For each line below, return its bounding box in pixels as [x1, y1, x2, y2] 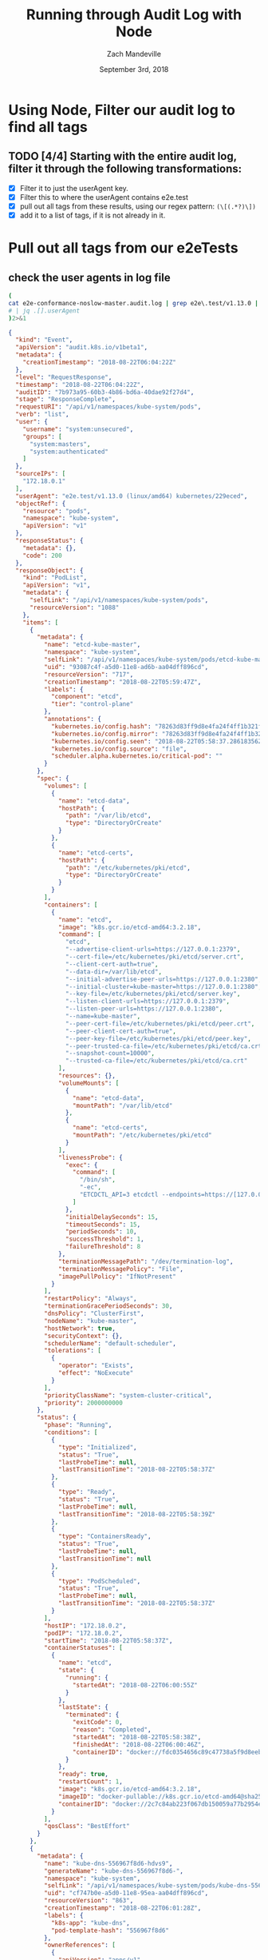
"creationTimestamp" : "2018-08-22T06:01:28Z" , [43, 1904, 202, 1912]
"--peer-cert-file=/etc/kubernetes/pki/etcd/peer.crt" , [65, 1019, 255, 1028]
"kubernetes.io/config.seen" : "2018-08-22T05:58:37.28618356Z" [50, 737, 266, 745]
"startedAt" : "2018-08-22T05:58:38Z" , [72, 1733, 202, 1741]
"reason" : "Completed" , [72, 1726, 152, 1734]
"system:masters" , [29, 440, 91, 448]
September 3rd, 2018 [99, 64, 169, 74]
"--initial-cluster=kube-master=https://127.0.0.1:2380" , [65, 982, 262, 990]
